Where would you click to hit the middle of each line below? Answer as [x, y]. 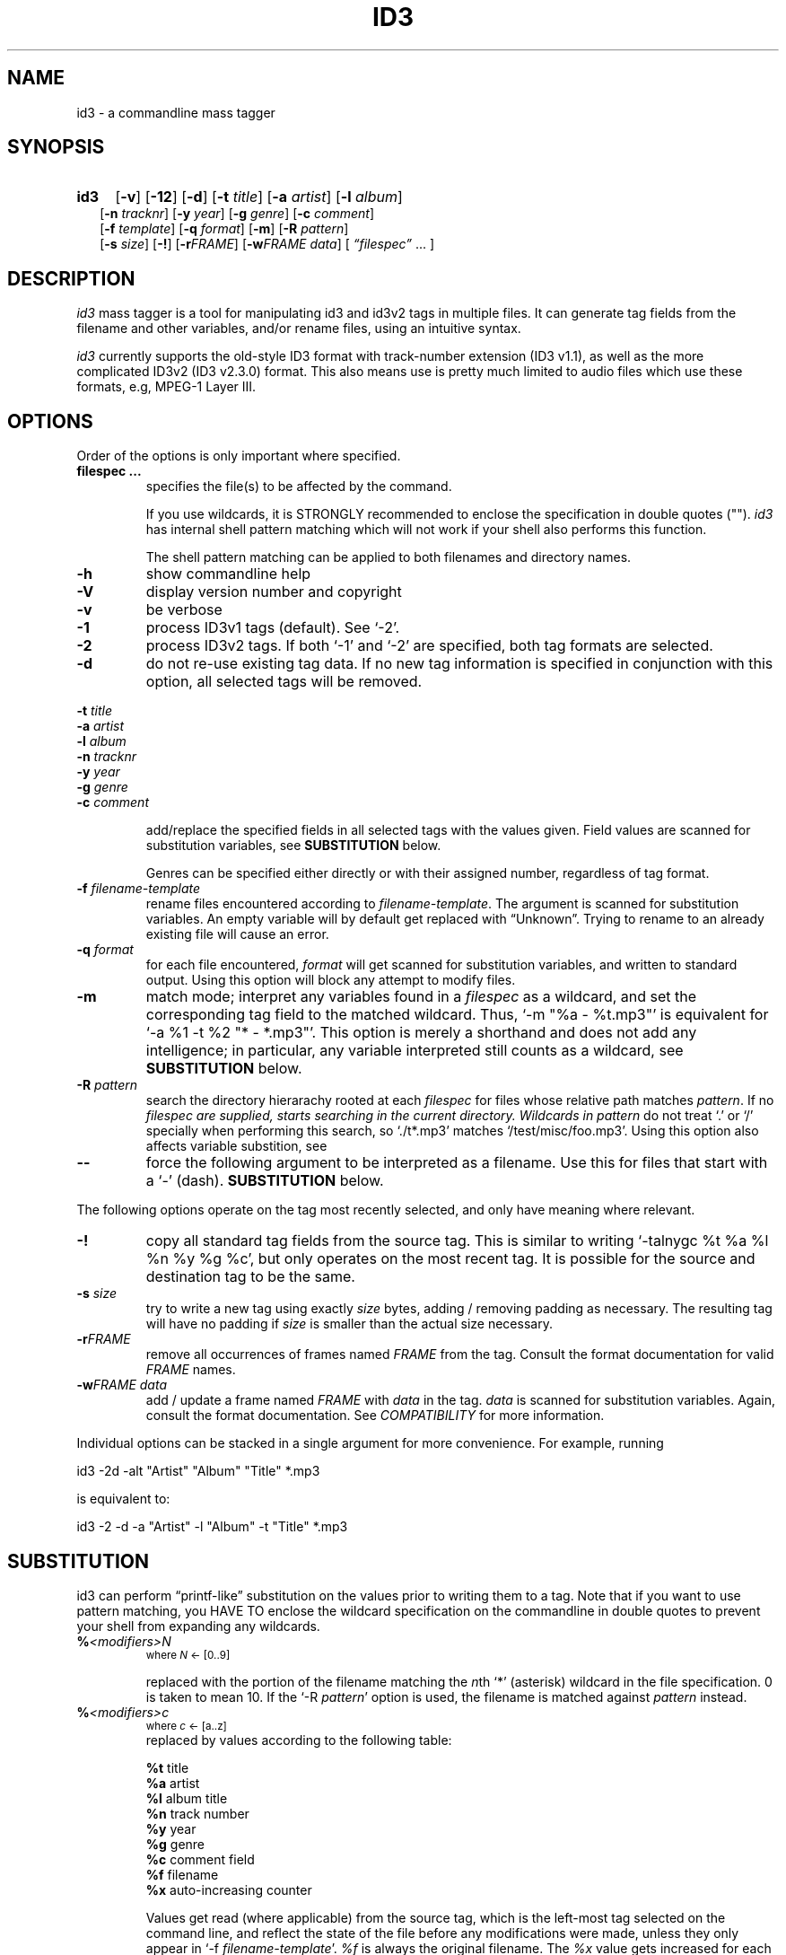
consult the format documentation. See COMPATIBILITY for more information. [375, 1416]
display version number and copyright [274, 592]
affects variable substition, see [236, 1146]
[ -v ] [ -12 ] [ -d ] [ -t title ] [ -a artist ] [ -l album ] [259, 197]
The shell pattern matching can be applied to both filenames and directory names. [389, 557]
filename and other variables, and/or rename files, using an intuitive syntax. [299, 329]
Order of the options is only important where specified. [239, 456]
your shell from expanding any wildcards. [198, 1626]
